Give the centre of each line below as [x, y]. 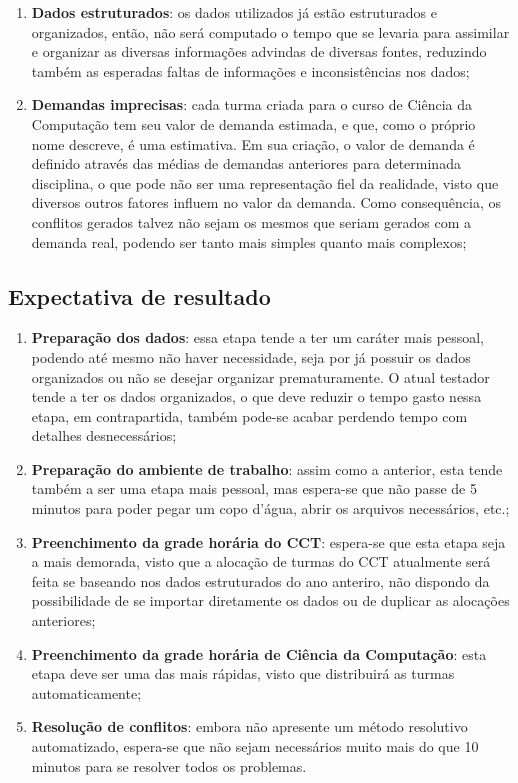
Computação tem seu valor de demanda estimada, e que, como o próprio [253, 123]
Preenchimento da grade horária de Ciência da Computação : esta [259, 653]
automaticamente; [86, 692]
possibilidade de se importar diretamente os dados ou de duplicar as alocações [270, 600]
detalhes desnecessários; [104, 435]
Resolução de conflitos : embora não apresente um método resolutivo [249, 726]
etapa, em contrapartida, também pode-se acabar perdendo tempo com [249, 415]
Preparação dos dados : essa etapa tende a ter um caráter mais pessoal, [257, 337]
